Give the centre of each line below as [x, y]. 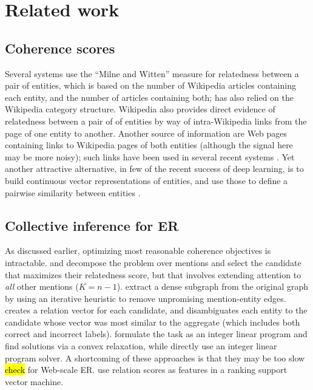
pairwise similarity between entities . [73, 192]
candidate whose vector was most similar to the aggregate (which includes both [153, 322]
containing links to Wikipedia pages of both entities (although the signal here [149, 145]
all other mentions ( [42, 286]
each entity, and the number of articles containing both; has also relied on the [149, 97]
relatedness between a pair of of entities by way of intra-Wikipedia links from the [156, 121]
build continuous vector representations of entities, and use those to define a [146, 180]
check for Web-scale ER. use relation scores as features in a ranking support [146, 370]
